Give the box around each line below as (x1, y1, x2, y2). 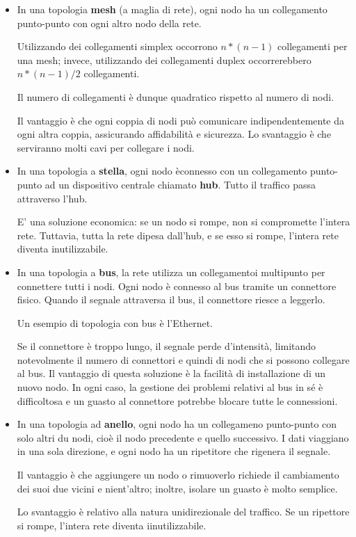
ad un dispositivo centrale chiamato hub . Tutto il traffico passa (44, 177, 316, 191)
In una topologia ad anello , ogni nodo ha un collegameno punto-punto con (17, 417, 337, 431)
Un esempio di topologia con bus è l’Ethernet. (17, 315, 213, 330)
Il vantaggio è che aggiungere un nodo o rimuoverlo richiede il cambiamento (17, 467, 339, 482)
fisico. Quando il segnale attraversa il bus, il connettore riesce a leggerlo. (17, 292, 325, 307)
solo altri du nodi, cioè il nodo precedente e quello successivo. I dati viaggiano (17, 430, 349, 444)
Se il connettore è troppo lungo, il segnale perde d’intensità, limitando (17, 339, 316, 353)
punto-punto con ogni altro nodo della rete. (17, 15, 202, 30)
